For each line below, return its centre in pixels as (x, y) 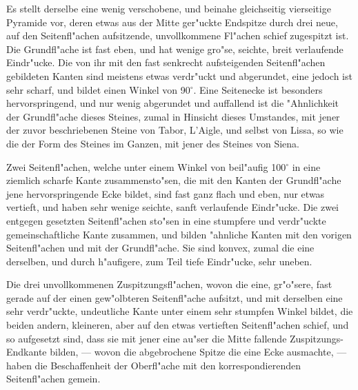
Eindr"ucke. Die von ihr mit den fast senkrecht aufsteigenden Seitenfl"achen (166, 62)
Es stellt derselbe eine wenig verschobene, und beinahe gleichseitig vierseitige (169, 8)
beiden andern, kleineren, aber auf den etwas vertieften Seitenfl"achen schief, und (178, 325)
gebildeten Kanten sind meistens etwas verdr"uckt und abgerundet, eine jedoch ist (179, 75)
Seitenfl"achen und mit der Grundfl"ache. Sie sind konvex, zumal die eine (160, 248)
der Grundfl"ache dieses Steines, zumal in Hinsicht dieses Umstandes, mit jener (173, 116)
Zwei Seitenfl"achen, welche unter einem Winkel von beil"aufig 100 (146, 166)
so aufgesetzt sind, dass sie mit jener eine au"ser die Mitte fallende (147, 338)
